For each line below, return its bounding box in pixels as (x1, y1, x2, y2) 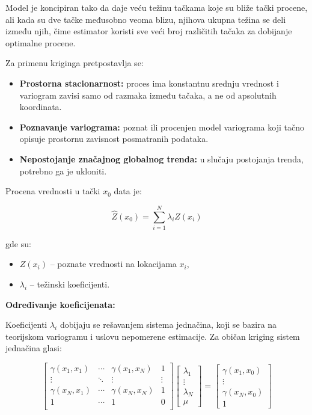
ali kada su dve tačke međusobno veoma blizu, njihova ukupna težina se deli (5, 13, 286, 25)
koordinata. (19, 100, 62, 113)
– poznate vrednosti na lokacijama (50, 257, 177, 270)
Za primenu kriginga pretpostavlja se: (5, 57, 144, 69)
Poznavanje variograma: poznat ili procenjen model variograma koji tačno (19, 120, 304, 133)
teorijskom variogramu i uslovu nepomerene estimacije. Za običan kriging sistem (5, 330, 300, 342)
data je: (114, 185, 142, 197)
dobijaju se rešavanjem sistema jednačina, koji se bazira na (60, 318, 277, 331)
